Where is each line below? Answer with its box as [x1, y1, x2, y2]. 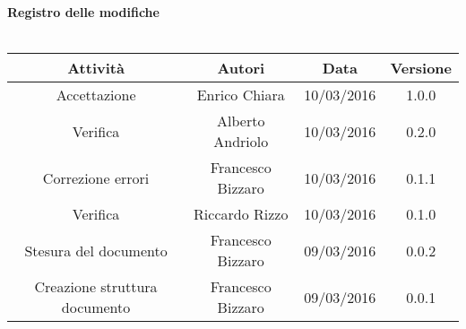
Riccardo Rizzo [194, 203, 289, 225]
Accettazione [56, 84, 136, 106]
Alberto [217, 110, 265, 132]
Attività [67, 57, 125, 79]
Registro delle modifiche [7, 3, 160, 21]
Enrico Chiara [196, 84, 285, 106]
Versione [390, 57, 452, 79]
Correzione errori [42, 167, 150, 188]
